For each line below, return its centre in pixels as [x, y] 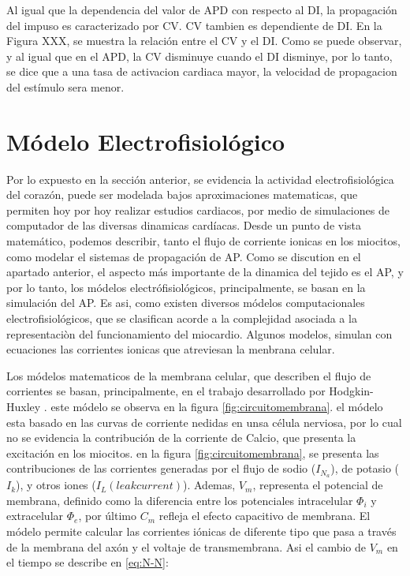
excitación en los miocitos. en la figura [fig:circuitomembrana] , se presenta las [193, 453]
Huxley [24, 406]
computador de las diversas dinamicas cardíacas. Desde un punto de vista [184, 225]
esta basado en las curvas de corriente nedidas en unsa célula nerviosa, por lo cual [204, 422]
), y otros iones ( [56, 485]
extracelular [35, 516]
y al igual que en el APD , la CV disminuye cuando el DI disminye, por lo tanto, [199, 56]
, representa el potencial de [318, 485]
